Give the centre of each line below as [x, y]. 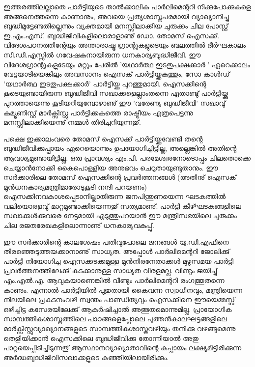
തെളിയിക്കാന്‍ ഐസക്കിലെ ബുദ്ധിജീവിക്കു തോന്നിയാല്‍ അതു [101, 338]
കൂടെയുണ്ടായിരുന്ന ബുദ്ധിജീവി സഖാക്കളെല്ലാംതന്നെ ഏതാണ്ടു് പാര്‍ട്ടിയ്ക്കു [116, 93]
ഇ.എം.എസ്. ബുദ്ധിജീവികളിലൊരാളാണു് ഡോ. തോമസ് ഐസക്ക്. [112, 35]
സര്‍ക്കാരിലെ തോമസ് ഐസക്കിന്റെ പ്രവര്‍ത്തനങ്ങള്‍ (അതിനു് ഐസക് [120, 177]
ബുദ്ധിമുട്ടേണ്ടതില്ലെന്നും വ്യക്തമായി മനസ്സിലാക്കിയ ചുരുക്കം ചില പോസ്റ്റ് [116, 26]
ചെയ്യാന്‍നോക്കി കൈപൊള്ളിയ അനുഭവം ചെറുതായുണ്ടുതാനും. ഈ [111, 167]
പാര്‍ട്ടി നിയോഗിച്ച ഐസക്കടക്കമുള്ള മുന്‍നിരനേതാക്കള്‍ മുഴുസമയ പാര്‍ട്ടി [119, 261]
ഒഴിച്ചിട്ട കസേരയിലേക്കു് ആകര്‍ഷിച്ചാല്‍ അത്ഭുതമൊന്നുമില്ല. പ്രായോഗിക [118, 309]
